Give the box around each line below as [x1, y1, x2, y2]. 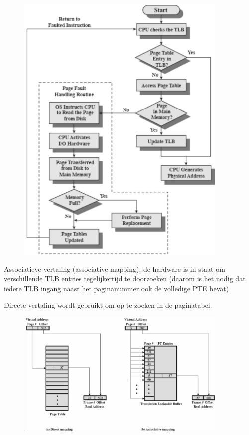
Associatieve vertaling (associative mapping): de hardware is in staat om [4, 263, 225, 274]
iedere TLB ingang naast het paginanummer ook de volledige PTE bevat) [4, 283, 229, 293]
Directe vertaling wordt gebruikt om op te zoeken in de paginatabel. [4, 300, 212, 310]
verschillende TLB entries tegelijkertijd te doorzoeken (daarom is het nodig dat [4, 273, 246, 284]
